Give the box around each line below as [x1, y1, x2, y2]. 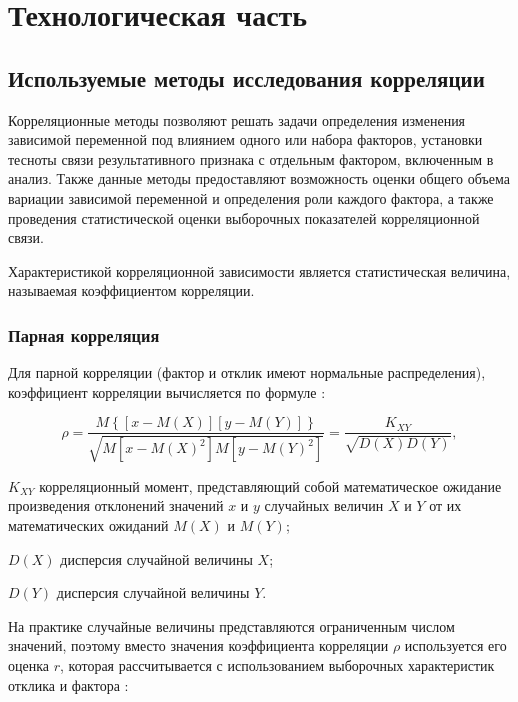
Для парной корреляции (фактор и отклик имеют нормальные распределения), [8, 362, 486, 383]
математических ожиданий [8, 514, 169, 535]
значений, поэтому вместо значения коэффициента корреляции [8, 635, 389, 656]
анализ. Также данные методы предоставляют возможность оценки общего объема [8, 168, 510, 189]
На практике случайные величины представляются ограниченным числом [8, 615, 455, 636]
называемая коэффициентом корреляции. [8, 280, 255, 301]
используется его [404, 635, 507, 656]
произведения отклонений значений [8, 495, 224, 516]
